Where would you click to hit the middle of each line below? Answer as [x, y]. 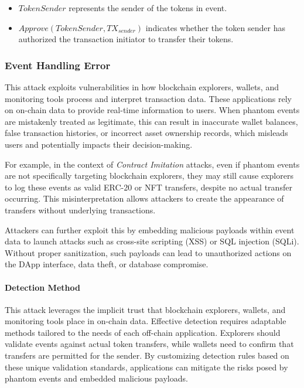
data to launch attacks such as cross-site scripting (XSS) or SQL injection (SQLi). [152, 241]
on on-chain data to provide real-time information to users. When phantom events [152, 110]
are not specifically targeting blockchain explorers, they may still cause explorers [149, 176]
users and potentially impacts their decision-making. [99, 144]
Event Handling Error [58, 65]
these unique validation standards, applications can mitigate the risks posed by [146, 367]
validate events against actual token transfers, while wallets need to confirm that [149, 344]
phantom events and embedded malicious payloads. [96, 378]
